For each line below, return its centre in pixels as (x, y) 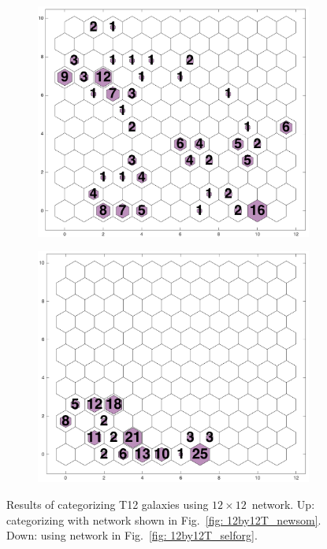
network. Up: (283, 504)
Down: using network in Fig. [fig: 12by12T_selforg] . (132, 535)
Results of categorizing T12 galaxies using (108, 504)
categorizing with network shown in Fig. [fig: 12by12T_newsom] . (164, 519)
